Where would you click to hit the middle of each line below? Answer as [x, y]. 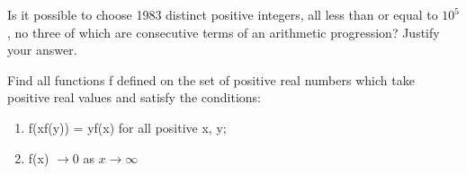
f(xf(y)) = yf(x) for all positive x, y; [127, 127]
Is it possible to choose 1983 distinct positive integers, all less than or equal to [223, 14]
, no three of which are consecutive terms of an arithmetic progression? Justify [224, 32]
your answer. [42, 50]
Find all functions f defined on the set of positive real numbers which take [211, 79]
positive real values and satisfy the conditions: [134, 97]
